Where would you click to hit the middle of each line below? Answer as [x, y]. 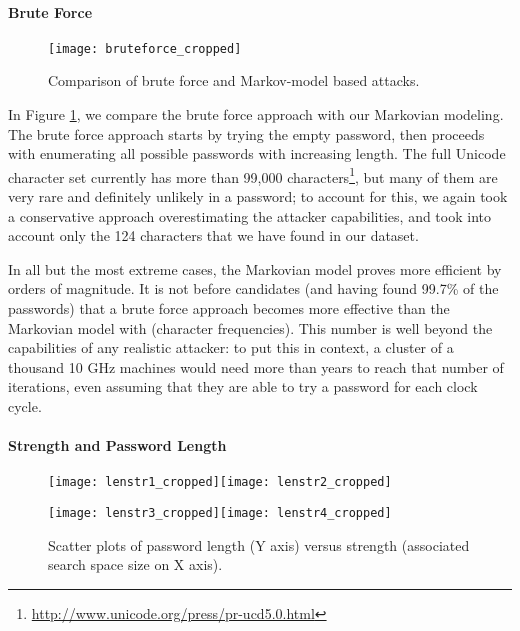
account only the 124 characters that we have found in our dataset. [213, 235]
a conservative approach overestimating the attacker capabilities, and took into [249, 215]
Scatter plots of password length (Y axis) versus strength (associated [259, 544]
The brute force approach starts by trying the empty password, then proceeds [246, 133]
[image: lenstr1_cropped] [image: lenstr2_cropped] [220, 482]
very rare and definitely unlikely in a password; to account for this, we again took [258, 196]
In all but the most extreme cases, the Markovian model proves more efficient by [255, 268]
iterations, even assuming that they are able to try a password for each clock [243, 386]
